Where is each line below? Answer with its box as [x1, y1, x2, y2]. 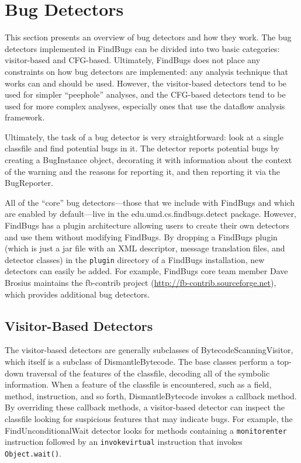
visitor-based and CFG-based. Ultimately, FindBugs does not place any [5, 54, 261, 66]
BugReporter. [5, 177, 53, 189]
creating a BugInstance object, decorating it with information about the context [5, 154, 292, 166]
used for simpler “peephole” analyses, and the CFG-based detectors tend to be [5, 88, 286, 101]
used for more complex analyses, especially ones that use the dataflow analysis [5, 99, 285, 112]
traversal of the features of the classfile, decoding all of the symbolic [26, 367, 270, 379]
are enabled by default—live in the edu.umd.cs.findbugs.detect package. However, [5, 208, 296, 220]
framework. [5, 111, 45, 123]
